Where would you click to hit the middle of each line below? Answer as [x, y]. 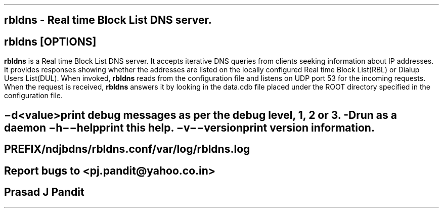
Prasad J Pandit [44, 192]
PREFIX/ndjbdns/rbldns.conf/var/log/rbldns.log [127, 149]
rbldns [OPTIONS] [50, 41]
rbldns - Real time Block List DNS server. [108, 20]
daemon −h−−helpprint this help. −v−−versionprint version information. [189, 128]
